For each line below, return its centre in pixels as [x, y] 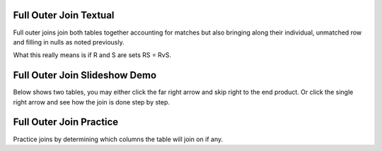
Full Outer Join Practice [66, 122]
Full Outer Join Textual [64, 15]
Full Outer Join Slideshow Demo [85, 75]
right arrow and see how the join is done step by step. [91, 102]
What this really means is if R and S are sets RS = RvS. [92, 55]
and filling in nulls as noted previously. [69, 42]
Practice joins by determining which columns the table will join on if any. [118, 139]
